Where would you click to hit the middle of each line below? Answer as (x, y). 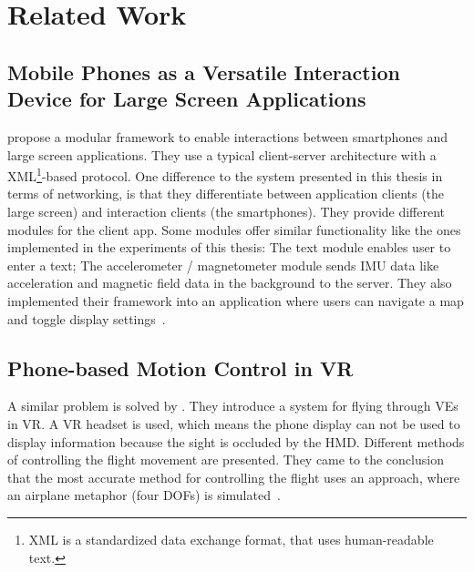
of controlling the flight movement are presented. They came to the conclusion (226, 460)
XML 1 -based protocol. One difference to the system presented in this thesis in (225, 174)
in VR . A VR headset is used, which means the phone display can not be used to (234, 423)
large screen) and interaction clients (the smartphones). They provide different (227, 211)
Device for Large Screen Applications (187, 99)
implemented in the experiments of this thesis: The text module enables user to (229, 247)
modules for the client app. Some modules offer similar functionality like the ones (234, 229)
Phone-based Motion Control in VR (180, 368)
